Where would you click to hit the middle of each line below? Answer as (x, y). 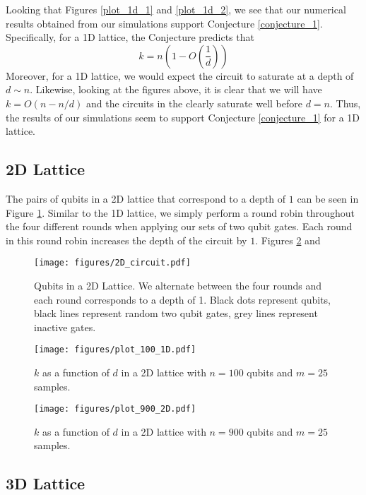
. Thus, (345, 103)
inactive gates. (65, 327)
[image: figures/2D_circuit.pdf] (112, 263)
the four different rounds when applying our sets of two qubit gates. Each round (179, 226)
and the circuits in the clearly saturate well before (194, 103)
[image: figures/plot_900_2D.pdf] (115, 409)
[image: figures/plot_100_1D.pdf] (115, 350)
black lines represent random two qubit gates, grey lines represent (176, 313)
